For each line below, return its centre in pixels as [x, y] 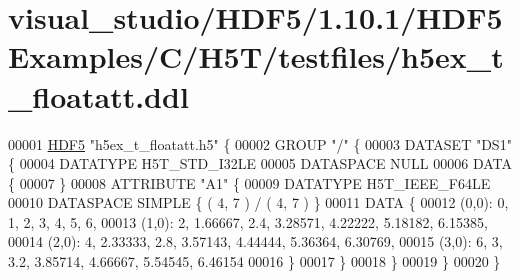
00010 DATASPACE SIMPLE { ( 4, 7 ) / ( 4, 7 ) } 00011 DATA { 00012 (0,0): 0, [258, 202]
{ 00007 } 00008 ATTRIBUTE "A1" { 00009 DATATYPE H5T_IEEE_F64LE [249, 182]
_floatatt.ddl [98, 95]
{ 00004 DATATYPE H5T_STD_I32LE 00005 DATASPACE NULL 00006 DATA [260, 163]
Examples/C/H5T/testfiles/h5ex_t [256, 56]
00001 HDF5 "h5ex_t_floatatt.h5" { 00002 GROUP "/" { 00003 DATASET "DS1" [260, 143]
